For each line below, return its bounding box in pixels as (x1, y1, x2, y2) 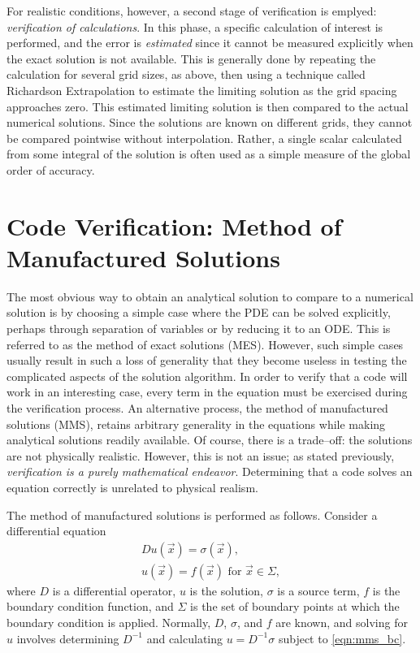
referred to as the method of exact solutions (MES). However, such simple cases (6, 335, 404, 352)
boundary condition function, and (6, 598, 174, 615)
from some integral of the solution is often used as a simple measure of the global (6, 145, 411, 162)
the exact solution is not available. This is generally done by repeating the (6, 50, 376, 67)
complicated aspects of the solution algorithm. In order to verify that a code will (6, 367, 408, 384)
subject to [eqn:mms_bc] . (278, 629, 406, 647)
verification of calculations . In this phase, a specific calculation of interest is (6, 18, 383, 35)
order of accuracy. (6, 161, 95, 178)
